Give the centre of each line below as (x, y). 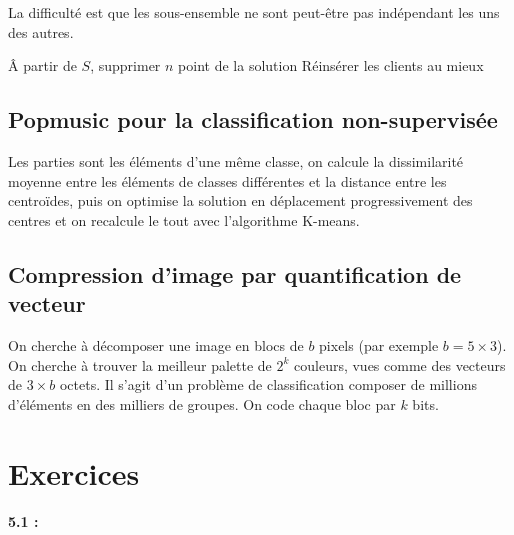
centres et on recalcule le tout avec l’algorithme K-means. (184, 219)
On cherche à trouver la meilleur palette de (140, 364)
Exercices (74, 472)
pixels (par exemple (379, 344)
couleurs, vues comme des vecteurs (400, 364)
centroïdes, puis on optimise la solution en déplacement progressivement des (240, 200)
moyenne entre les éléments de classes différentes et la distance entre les (227, 180)
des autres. (41, 31)
